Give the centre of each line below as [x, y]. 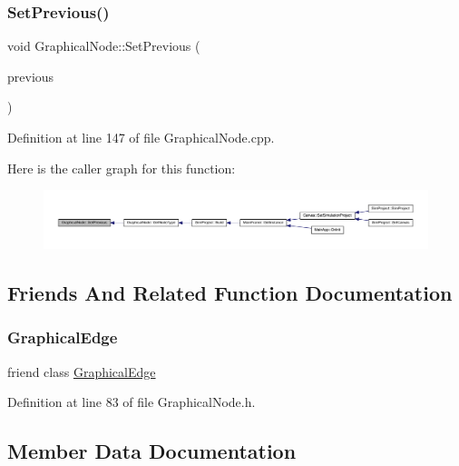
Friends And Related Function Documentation [230, 293]
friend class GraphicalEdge [82, 371]
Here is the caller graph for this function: [122, 168]
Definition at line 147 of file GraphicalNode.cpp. [141, 137]
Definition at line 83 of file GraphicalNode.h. [132, 402]
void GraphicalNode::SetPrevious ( [104, 46]
